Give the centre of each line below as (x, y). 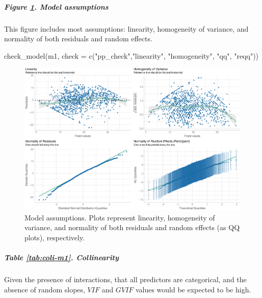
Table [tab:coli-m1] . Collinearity (61, 257)
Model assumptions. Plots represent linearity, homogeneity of (120, 217)
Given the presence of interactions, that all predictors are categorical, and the (125, 279)
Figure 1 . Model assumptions (56, 6)
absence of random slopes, (45, 289)
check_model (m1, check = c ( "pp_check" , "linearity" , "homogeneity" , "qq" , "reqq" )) (132, 55)
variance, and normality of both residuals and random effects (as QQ (132, 227)
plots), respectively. (55, 238)
